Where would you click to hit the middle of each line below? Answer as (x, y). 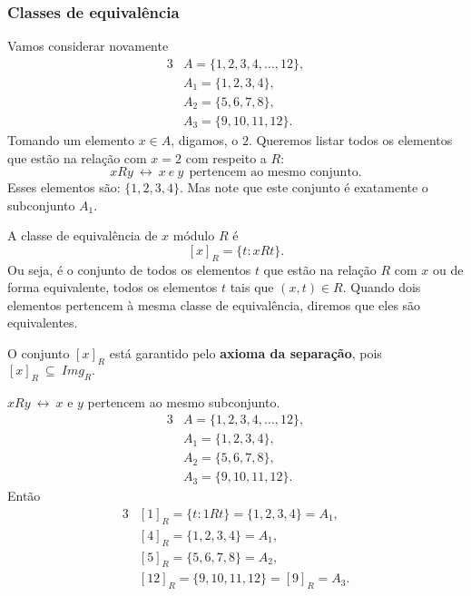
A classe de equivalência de (83, 235)
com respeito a (226, 157)
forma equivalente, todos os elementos (113, 287)
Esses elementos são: (64, 187)
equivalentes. (43, 322)
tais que (252, 287)
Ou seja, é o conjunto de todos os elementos (129, 269)
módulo (194, 235)
